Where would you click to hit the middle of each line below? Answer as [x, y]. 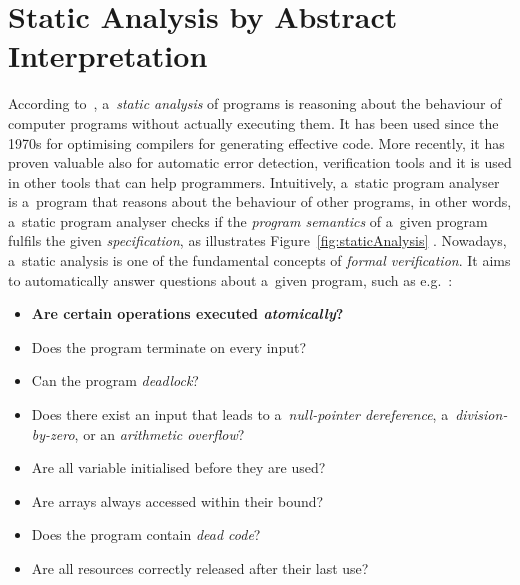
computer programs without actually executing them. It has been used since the [253, 122]
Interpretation [108, 55]
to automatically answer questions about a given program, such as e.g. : [230, 279]
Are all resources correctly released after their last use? [200, 568]
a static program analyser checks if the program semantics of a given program [248, 220]
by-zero [53, 433]
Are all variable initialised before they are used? [178, 467]
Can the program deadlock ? [115, 380]
